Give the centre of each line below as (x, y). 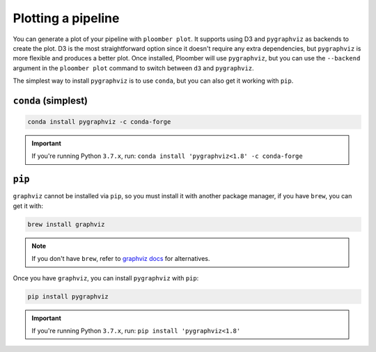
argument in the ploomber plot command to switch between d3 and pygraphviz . (133, 68)
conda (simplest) (50, 101)
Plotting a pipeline (66, 18)
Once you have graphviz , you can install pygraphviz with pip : (106, 278)
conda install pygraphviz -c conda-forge (99, 122)
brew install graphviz (66, 224)
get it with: (28, 206)
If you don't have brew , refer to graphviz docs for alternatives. (121, 259)
